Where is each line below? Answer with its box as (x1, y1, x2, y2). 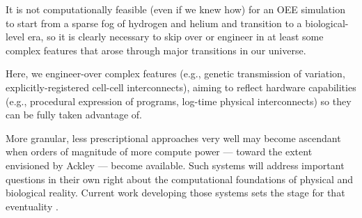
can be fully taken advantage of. (6, 107, 143, 122)
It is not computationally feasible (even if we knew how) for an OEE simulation (6, 2, 345, 16)
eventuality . (6, 198, 58, 213)
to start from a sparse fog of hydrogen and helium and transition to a (6, 15, 302, 30)
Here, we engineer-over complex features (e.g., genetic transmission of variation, (6, 66, 345, 81)
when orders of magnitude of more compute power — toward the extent (6, 144, 313, 159)
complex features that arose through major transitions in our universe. (6, 42, 306, 57)
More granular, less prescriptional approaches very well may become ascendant (6, 130, 341, 145)
